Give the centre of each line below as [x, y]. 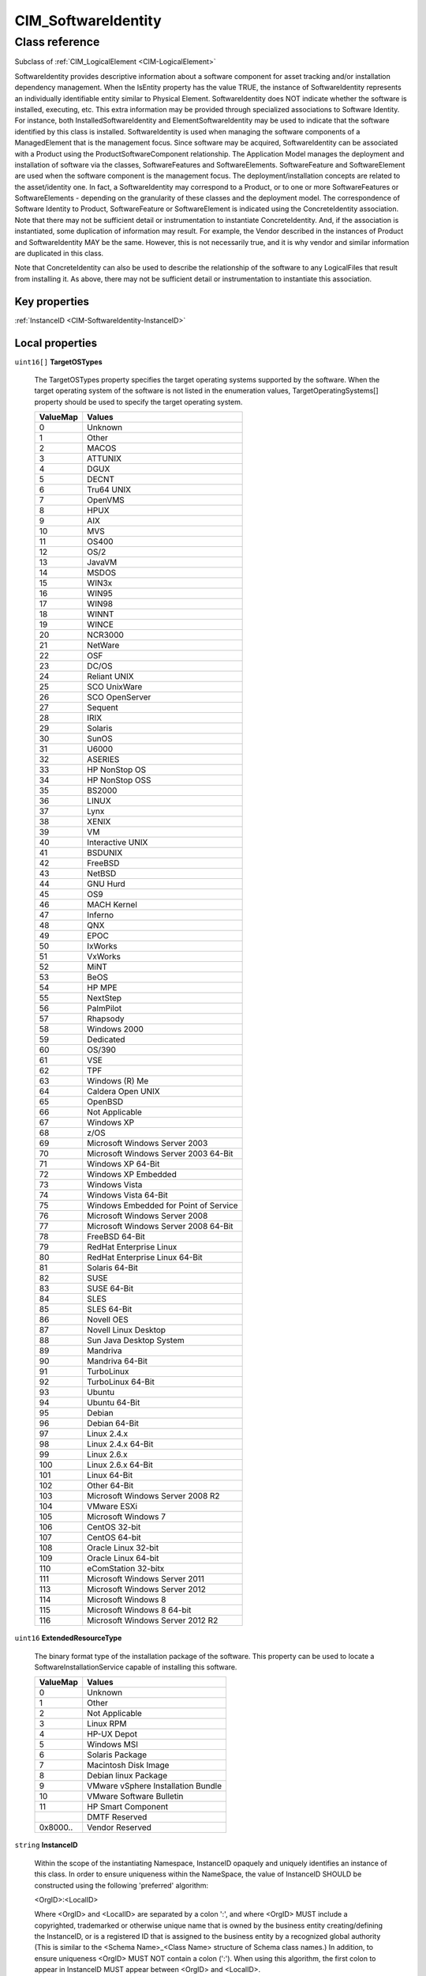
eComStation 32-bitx [126, 1569]
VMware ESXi [112, 1507]
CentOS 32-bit [114, 1527]
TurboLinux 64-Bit [121, 1382]
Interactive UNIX [118, 843]
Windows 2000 [115, 1029]
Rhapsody [106, 1019]
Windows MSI [112, 1744]
